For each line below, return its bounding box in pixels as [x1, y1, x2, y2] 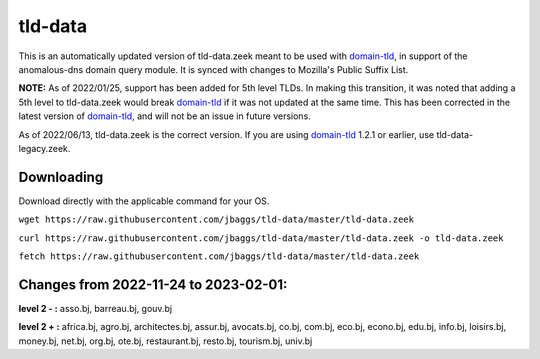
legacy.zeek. [18, 142, 71, 154]
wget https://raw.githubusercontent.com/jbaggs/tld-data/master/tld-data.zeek [18, 214, 415, 225]
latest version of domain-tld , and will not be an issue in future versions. [18, 110, 312, 122]
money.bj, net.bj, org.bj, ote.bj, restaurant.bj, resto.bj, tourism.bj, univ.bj [18, 335, 313, 347]
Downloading [18, 168, 104, 185]
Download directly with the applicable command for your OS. [18, 195, 270, 207]
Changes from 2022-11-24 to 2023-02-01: [18, 276, 288, 293]
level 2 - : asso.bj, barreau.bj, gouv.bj [18, 302, 173, 314]
